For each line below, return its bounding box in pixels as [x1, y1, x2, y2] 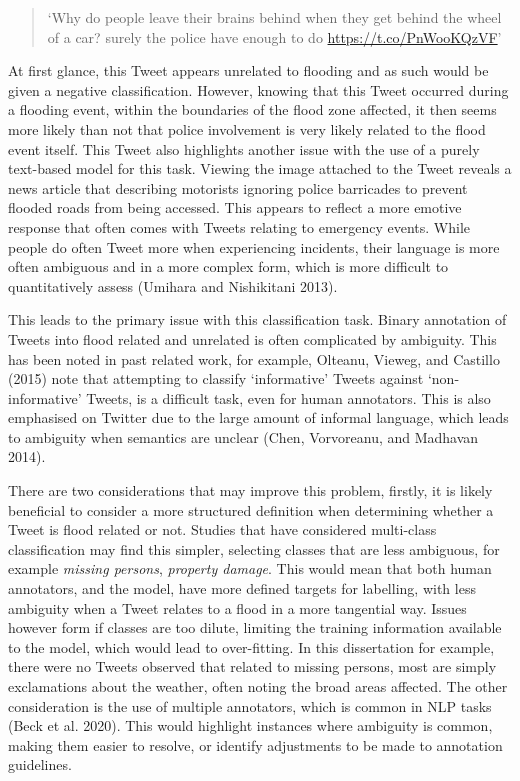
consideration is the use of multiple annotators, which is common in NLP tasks [8, 695, 492, 716]
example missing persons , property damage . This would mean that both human [8, 558, 492, 579]
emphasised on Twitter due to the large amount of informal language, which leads [8, 407, 509, 428]
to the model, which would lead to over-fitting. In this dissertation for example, [8, 636, 495, 657]
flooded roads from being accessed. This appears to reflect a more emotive [8, 197, 462, 218]
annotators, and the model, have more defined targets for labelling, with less [8, 578, 476, 599]
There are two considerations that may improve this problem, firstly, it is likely [8, 480, 493, 501]
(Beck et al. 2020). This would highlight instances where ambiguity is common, [8, 715, 493, 736]
